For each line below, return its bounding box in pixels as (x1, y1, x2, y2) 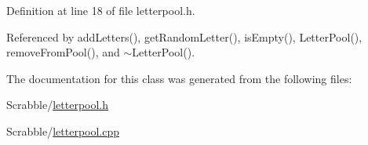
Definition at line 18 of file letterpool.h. (6, 2, 195, 18)
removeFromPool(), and (6, 44, 120, 60)
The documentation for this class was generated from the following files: (6, 70, 352, 86)
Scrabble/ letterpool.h (6, 96, 109, 113)
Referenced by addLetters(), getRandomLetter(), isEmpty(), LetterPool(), (6, 28, 363, 45)
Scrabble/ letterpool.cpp (6, 122, 120, 139)
